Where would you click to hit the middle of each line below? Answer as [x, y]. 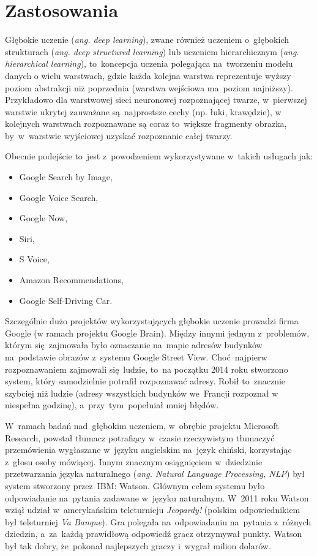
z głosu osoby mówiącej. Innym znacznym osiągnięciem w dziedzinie [134, 461]
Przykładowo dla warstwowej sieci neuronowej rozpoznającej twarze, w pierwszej [156, 100]
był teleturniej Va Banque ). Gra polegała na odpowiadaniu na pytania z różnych [158, 521]
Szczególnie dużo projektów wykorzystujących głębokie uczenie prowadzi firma [152, 321]
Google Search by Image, [66, 177]
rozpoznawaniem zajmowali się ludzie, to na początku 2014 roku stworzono [147, 369]
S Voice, [34, 259]
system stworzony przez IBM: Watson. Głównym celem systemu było [135, 485]
